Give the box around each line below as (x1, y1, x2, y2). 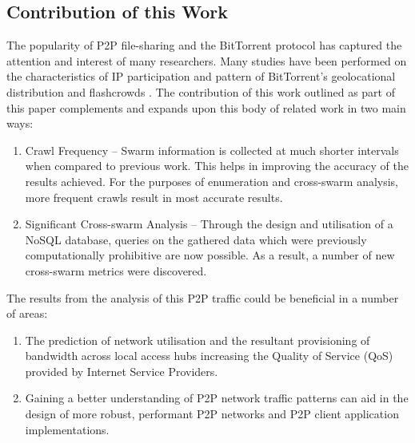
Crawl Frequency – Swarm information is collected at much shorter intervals (25, 141, 399, 158)
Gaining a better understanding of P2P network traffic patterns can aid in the (25, 390, 409, 406)
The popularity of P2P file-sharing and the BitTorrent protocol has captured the (6, 37, 402, 53)
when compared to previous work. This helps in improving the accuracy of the (25, 157, 409, 174)
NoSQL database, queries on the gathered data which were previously (25, 231, 367, 247)
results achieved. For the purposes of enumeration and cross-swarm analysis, (25, 172, 399, 189)
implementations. (25, 421, 110, 437)
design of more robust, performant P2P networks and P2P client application (25, 405, 399, 422)
